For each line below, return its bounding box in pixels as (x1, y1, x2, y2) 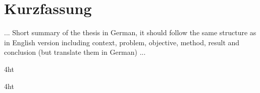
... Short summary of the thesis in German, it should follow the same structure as (4, 27, 256, 38)
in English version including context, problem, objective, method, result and (4, 37, 240, 47)
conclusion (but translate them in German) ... (4, 47, 146, 57)
